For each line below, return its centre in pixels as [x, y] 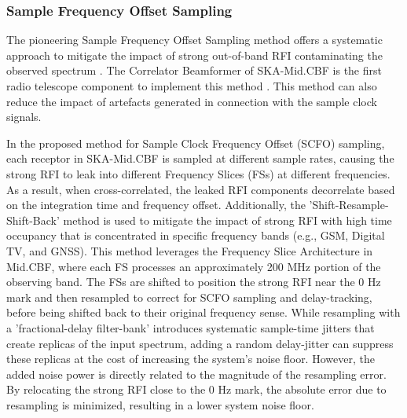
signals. [24, 117]
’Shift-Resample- [349, 205]
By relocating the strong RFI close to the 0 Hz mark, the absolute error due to [196, 389]
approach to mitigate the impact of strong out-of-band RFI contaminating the [194, 55]
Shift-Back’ [33, 220]
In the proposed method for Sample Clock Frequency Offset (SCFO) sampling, [196, 143]
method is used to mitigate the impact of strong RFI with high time [227, 220]
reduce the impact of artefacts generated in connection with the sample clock [192, 101]
